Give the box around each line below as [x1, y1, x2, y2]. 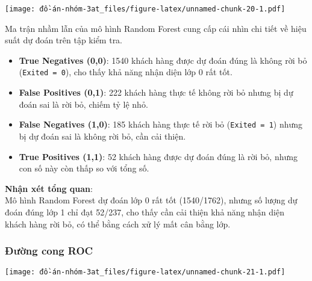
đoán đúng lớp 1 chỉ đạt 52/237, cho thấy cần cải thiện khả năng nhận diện [5, 205, 284, 218]
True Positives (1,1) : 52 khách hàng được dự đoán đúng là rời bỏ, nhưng [19, 150, 298, 162]
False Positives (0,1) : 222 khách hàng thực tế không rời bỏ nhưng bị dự [19, 86, 293, 99]
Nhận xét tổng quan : [5, 182, 93, 194]
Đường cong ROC [5, 243, 93, 258]
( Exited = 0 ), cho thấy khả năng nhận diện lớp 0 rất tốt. [19, 66, 232, 78]
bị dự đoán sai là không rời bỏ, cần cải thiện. [19, 129, 186, 142]
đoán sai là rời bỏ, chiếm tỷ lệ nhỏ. [19, 97, 148, 110]
